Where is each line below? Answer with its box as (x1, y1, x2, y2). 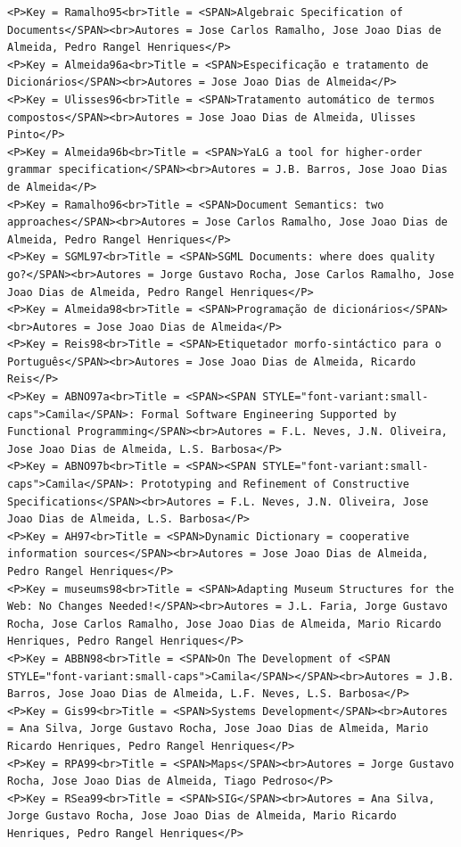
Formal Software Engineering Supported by (141, 407, 397, 421)
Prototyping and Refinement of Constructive (141, 478, 410, 491)
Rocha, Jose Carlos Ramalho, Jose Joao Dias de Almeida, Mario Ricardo (7, 617, 441, 630)
